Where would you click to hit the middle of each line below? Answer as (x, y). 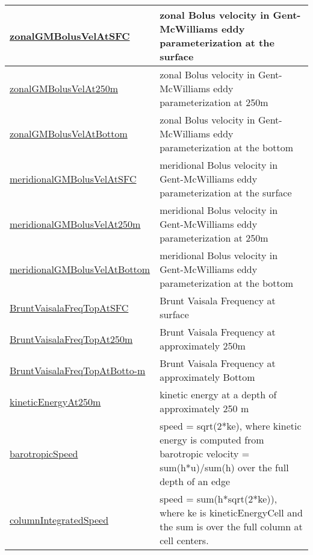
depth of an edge (195, 481)
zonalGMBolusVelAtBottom (69, 133)
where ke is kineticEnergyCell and (231, 513)
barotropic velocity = (205, 453)
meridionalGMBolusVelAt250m (75, 224)
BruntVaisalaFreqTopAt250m (71, 339)
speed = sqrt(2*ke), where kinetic (231, 426)
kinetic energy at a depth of (218, 394)
